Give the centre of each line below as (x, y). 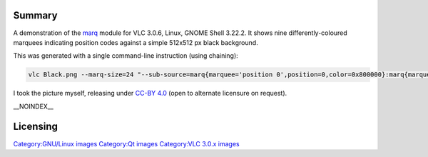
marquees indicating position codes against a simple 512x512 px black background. (136, 42)
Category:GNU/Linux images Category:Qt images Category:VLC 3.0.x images (126, 143)
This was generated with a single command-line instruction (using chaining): (126, 56)
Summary (35, 15)
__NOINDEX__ (33, 106)
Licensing (36, 127)
